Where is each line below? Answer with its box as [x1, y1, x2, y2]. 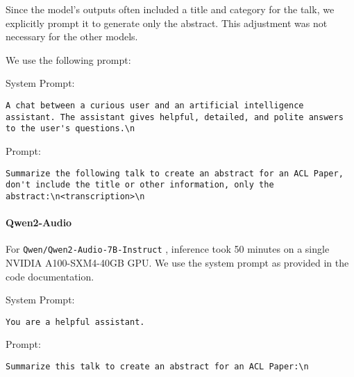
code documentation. [6, 269, 94, 283]
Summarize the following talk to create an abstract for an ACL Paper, [6, 168, 344, 178]
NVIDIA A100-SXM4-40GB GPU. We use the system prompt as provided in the [6, 255, 349, 269]
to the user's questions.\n [6, 124, 135, 134]
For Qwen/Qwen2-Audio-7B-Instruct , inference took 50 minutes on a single [6, 242, 330, 256]
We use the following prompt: [6, 52, 131, 67]
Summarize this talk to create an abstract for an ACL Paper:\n [6, 361, 309, 371]
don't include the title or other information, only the [6, 180, 274, 190]
